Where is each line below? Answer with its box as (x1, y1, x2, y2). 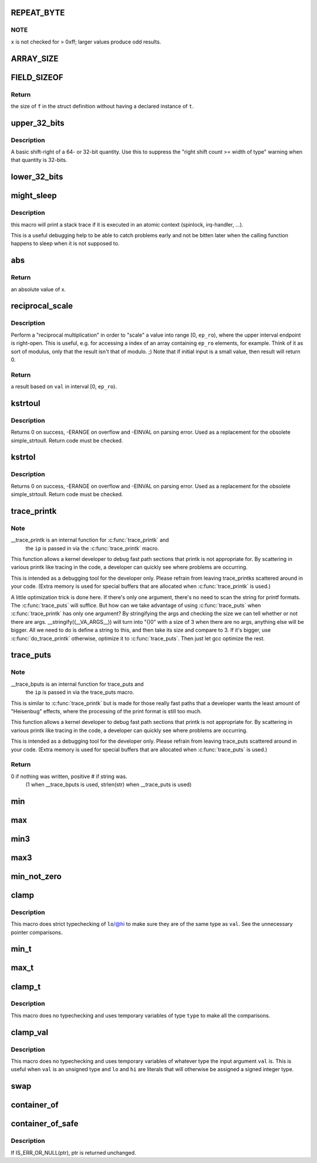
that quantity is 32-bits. (11, 157, 68, 164)
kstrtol (11, 452, 36, 462)
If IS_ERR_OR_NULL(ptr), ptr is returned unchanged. (11, 1149, 136, 1156)
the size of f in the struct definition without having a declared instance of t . (11, 102, 194, 109)
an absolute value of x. (11, 285, 66, 293)
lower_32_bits (11, 172, 63, 182)
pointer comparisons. (11, 929, 63, 936)
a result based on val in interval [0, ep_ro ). (11, 383, 117, 390)
